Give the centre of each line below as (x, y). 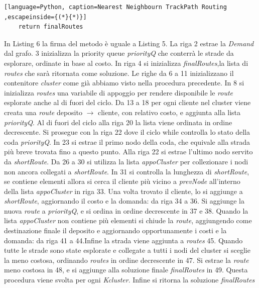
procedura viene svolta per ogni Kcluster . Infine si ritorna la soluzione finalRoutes (129, 280)
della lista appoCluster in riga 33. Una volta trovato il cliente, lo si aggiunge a (123, 191)
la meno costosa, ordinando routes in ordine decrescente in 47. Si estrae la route (126, 260)
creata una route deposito (43, 112)
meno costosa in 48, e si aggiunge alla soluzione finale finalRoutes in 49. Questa (126, 270)
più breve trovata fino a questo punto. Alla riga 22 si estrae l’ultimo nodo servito (128, 152)
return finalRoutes (51, 27)
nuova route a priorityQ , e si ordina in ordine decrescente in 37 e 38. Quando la (126, 210)
